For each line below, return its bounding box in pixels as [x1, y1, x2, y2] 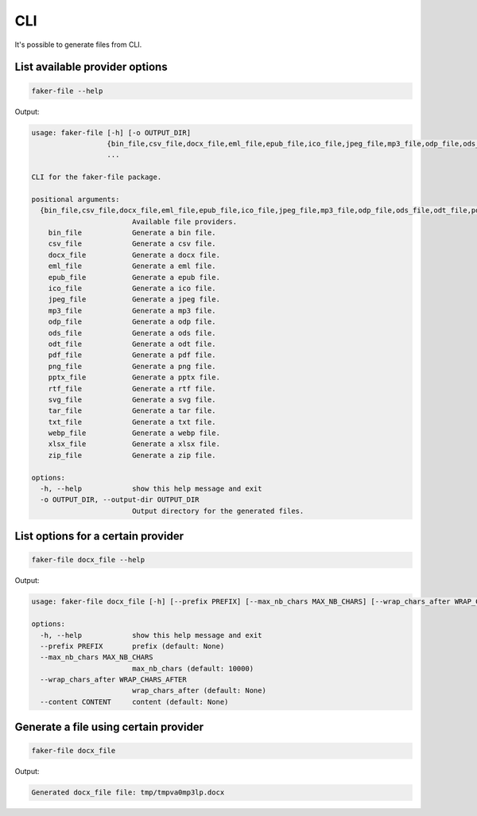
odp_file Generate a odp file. [48, 317, 216, 326]
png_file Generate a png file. [48, 362, 216, 371]
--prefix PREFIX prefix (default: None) [40, 641, 225, 651]
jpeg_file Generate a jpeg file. [48, 295, 220, 304]
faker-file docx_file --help [31, 555, 145, 565]
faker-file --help [31, 86, 103, 95]
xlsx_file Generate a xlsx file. [48, 440, 220, 449]
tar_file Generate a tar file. [48, 406, 216, 415]
